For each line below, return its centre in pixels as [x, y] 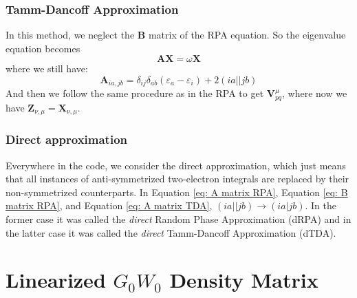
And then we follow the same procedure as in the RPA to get [135, 93]
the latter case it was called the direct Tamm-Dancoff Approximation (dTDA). [171, 232]
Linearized [56, 280]
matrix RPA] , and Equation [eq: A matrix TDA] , [109, 205]
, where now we [315, 93]
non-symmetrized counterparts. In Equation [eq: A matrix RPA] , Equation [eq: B [177, 192]
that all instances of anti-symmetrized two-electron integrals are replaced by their [177, 179]
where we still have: [47, 68]
